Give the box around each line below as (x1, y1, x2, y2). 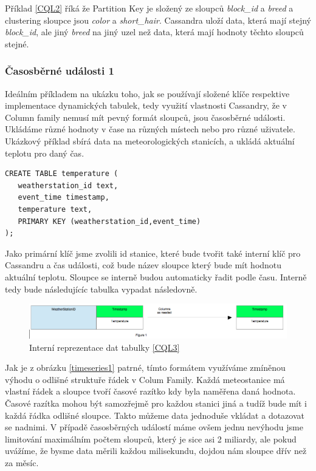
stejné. (5, 37, 29, 50)
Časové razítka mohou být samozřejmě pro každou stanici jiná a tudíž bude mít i (5, 397, 307, 410)
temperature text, (18, 205, 92, 214)
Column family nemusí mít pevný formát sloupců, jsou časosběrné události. (5, 110, 286, 123)
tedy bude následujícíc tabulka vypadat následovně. (5, 282, 197, 295)
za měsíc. (5, 456, 39, 469)
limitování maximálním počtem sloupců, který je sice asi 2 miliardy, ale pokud (5, 432, 297, 445)
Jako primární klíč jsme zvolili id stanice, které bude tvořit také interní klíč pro (5, 246, 301, 259)
